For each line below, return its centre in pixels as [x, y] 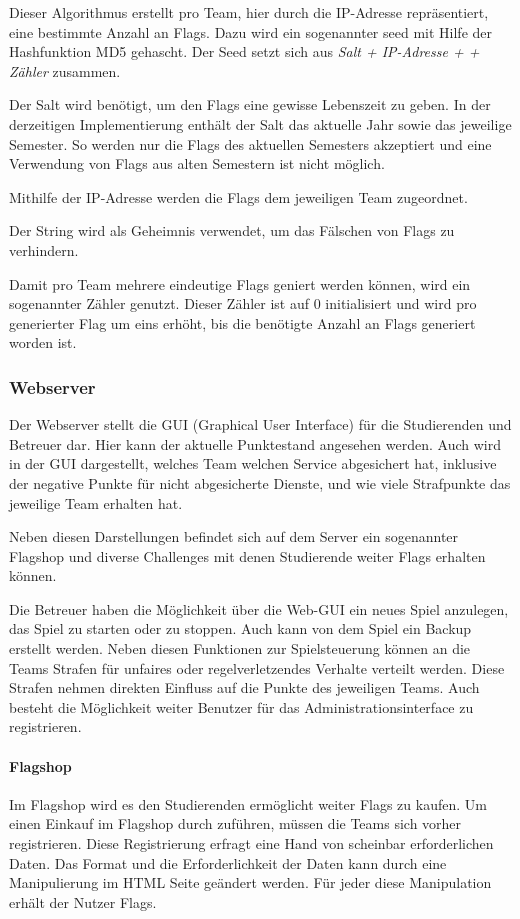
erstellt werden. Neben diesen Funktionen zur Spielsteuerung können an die [240, 648]
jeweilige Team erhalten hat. [96, 502]
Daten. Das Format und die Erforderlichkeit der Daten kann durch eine [228, 862]
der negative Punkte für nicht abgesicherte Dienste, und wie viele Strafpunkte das [260, 482]
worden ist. [43, 342]
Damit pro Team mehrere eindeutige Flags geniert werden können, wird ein [240, 283]
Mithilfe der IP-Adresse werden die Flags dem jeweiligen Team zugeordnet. [238, 196]
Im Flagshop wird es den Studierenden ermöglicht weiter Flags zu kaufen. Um [248, 803]
